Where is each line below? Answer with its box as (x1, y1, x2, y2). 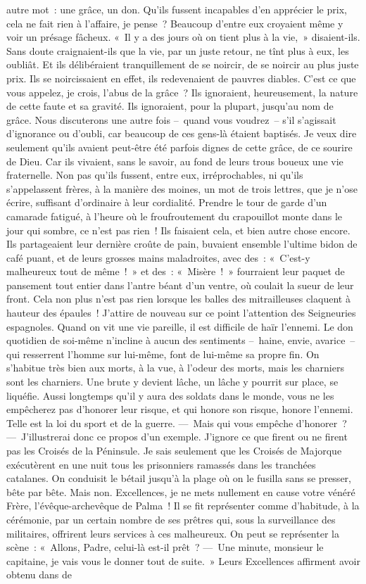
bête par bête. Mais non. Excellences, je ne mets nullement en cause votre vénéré (6, 484, 355, 499)
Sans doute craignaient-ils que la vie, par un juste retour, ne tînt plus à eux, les (6, 43, 349, 58)
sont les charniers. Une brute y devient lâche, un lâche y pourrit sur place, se (6, 374, 339, 389)
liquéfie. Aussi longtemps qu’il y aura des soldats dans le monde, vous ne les (6, 388, 334, 402)
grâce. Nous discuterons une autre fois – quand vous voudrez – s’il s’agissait (6, 112, 336, 127)
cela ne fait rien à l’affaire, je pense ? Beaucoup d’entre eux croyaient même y (6, 15, 343, 30)
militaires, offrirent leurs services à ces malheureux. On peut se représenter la (6, 526, 339, 540)
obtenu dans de (6, 567, 72, 582)
